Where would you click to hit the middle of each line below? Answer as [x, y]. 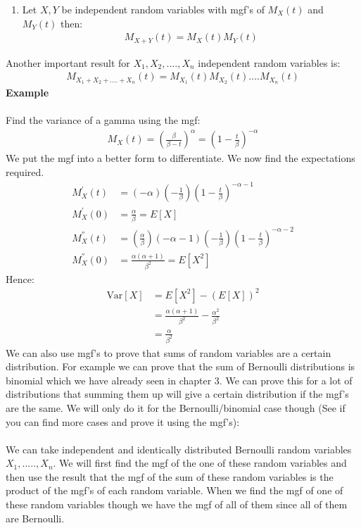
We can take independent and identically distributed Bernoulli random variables [179, 449]
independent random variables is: [269, 62]
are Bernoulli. [35, 518]
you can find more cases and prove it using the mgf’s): [123, 421]
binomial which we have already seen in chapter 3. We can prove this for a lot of [179, 380]
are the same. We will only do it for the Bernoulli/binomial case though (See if [176, 407]
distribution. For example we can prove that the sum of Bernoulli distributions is [180, 366]
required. [25, 172]
